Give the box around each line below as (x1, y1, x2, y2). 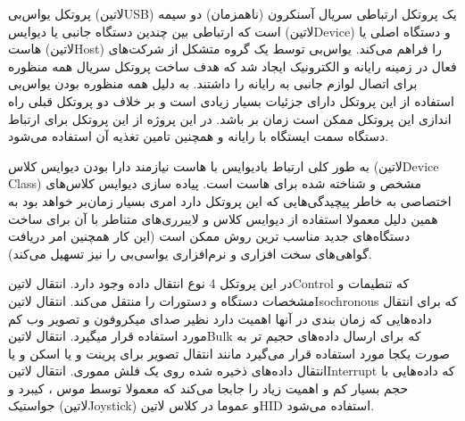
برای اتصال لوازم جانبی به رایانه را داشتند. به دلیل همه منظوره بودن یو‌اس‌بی (8, 74, 418, 93)
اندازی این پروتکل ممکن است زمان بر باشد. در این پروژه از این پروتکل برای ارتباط (8, 109, 452, 128)
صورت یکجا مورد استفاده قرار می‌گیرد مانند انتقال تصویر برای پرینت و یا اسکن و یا (8, 343, 450, 362)
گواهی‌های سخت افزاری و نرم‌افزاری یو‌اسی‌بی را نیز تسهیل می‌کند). (8, 244, 372, 262)
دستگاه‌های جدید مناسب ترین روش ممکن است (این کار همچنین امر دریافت (8, 227, 411, 245)
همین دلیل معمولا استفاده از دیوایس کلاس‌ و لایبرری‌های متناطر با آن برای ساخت (8, 209, 438, 227)
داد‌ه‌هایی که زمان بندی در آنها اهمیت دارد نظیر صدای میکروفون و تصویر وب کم (8, 309, 432, 327)
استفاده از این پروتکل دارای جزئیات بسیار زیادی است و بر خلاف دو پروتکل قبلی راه (8, 91, 454, 110)
